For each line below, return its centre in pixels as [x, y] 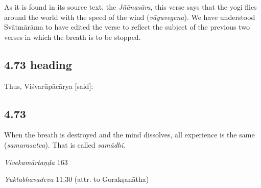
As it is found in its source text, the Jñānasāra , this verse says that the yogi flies [130, 7]
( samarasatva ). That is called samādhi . [65, 144]
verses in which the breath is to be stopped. [73, 37]
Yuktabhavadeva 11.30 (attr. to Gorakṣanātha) [77, 179]
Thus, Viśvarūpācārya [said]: [49, 86]
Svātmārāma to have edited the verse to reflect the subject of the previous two [127, 27]
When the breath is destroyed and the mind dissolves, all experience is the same [129, 135]
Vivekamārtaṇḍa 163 [36, 162]
